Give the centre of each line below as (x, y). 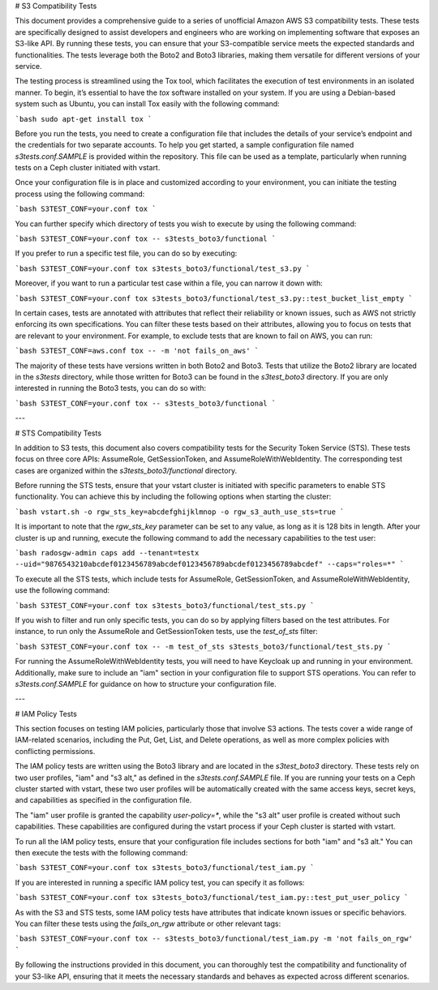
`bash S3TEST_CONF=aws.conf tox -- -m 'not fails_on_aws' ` (137, 351)
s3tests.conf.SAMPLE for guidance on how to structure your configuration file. (146, 684)
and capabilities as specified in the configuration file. (103, 800)
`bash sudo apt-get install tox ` (84, 119)
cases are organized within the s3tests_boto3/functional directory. (126, 470)
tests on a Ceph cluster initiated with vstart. (88, 168)
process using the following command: (80, 194)
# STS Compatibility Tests (58, 433)
